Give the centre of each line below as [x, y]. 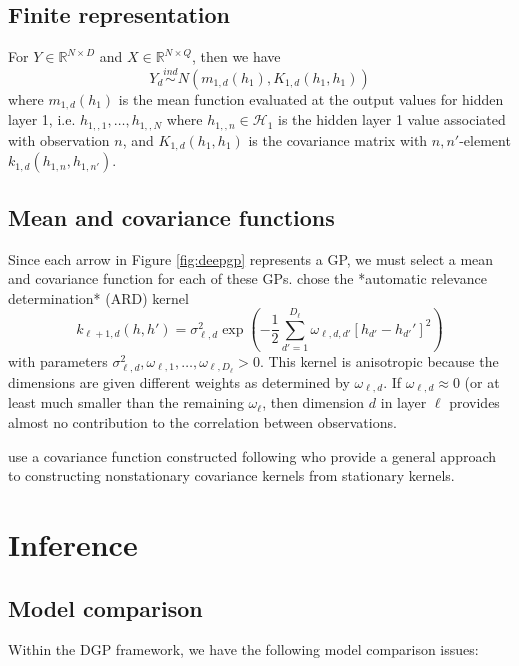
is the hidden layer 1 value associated [391, 119]
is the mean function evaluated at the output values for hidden [311, 99]
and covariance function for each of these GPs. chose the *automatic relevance [247, 278]
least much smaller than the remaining [126, 402]
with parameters [58, 360]
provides [474, 402]
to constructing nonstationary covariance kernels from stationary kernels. [231, 475]
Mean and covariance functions [171, 216]
